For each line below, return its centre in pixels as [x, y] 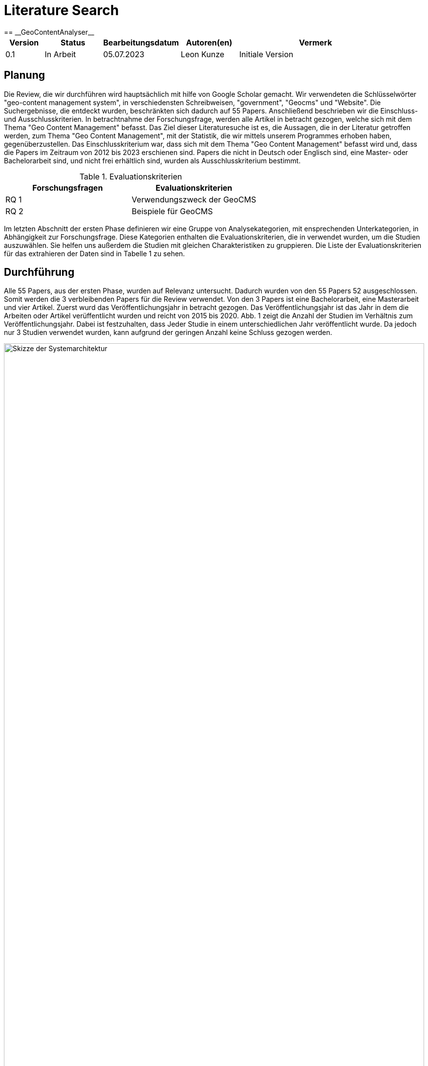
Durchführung [39, 272]
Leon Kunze [203, 54]
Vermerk [316, 42]
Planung [24, 75]
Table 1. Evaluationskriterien [131, 176]
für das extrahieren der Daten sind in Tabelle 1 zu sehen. [95, 253]
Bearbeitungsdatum [141, 42]
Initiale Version [266, 54]
